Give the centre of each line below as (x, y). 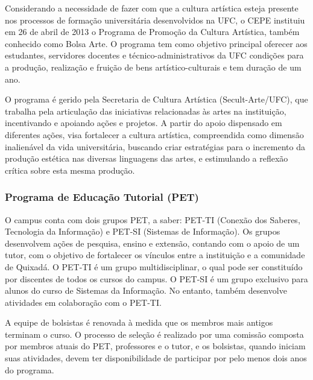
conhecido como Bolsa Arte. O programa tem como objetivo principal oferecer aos (156, 43)
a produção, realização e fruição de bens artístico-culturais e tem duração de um (153, 67)
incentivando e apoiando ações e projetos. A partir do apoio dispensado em (144, 123)
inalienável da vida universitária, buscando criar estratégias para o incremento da (155, 146)
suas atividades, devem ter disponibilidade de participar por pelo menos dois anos (156, 358)
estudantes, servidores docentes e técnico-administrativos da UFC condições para (154, 55)
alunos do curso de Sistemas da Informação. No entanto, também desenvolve (146, 290)
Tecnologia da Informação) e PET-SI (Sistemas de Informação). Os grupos (143, 231)
